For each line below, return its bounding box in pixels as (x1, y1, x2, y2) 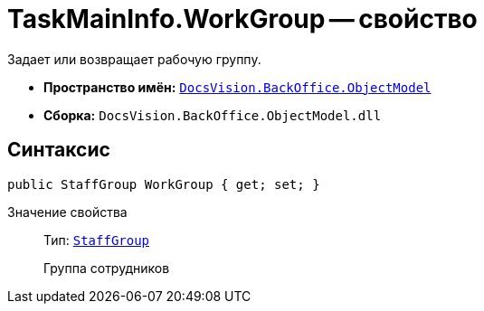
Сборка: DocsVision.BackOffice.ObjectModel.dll (43, 107, 382, 123)
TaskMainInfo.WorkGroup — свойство (7, 4, 478, 34)
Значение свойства (7, 203, 128, 220)
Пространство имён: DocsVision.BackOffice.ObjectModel (43, 79, 432, 95)
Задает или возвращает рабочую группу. (7, 51, 261, 67)
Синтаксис (7, 138, 110, 162)
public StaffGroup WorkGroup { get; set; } (7, 176, 320, 192)
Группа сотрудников (43, 259, 170, 276)
